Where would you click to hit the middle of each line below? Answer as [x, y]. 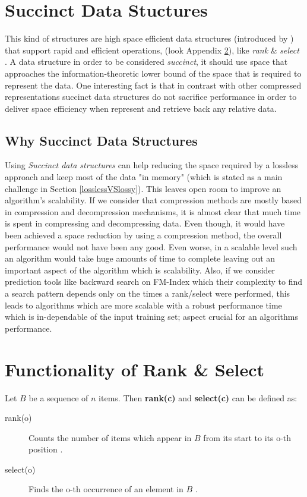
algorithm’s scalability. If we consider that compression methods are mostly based [153, 200]
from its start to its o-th [247, 437]
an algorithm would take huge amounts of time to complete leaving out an [140, 258]
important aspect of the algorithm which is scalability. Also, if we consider [140, 270]
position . [46, 449]
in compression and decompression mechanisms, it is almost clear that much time [153, 211]
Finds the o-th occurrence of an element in [106, 489]
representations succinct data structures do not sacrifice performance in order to [151, 97]
